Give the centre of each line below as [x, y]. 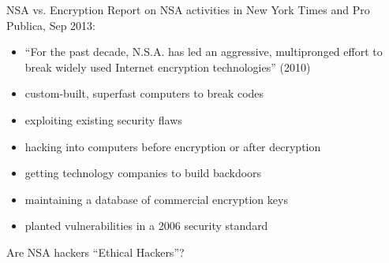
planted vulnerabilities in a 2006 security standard [146, 226]
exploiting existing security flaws [103, 119]
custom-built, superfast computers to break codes [144, 93]
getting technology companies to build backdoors [143, 173]
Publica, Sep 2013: [51, 25]
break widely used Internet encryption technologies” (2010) [168, 67]
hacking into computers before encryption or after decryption [173, 146]
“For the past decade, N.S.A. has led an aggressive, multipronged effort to [204, 52]
